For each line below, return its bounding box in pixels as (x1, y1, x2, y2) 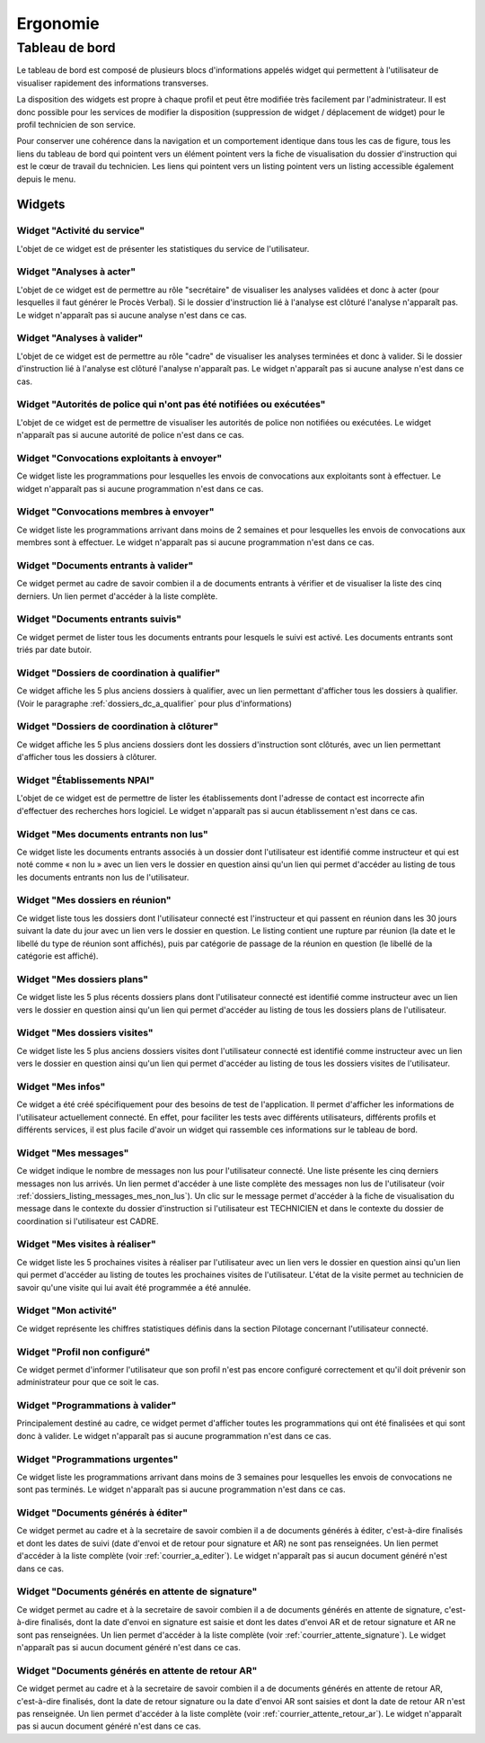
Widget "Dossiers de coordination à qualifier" (16, 666, 221, 679)
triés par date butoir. (16, 644, 93, 656)
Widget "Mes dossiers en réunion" (16, 894, 172, 907)
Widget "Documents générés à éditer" (16, 1506, 189, 1519)
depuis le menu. (16, 174, 76, 184)
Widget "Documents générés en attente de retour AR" (16, 1664, 258, 1676)
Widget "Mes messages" (16, 1147, 129, 1159)
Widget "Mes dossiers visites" (16, 1026, 154, 1039)
